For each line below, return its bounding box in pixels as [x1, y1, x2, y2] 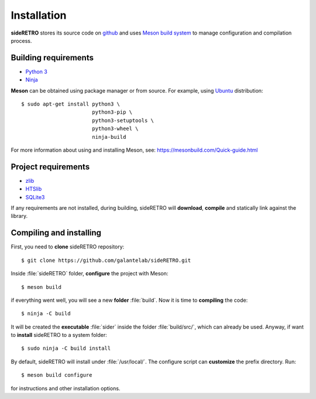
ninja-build [91, 134, 126, 140]
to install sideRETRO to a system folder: [11, 332, 108, 339]
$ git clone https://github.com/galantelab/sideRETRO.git [21, 257, 191, 264]
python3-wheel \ [91, 125, 139, 132]
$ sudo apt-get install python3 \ [21, 101, 120, 108]
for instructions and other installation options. [11, 384, 121, 392]
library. [11, 213, 28, 220]
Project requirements [11, 162, 90, 172]
